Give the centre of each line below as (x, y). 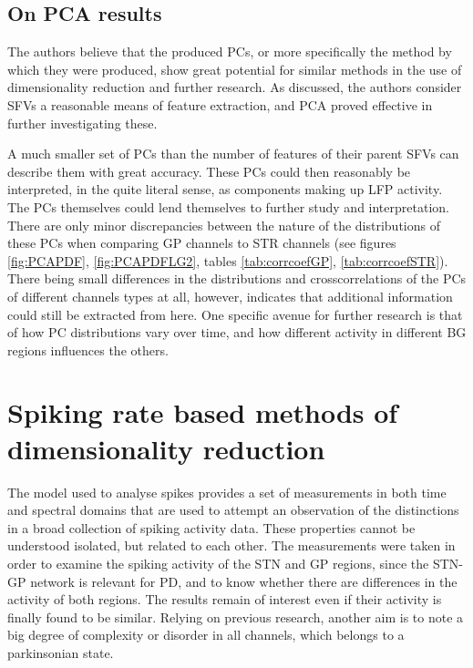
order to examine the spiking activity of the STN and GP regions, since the (218, 563)
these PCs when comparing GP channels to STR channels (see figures (202, 243)
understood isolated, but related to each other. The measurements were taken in (231, 545)
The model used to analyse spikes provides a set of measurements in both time (227, 492)
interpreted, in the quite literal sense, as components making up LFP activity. (225, 189)
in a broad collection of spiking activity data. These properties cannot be (211, 527)
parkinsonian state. (61, 652)
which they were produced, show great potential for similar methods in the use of (235, 69)
